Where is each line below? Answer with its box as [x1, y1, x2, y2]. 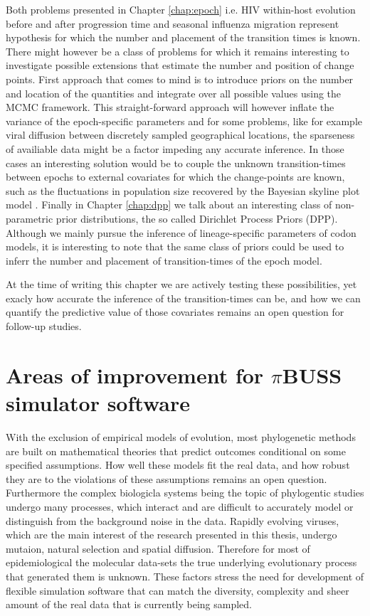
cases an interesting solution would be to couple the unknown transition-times [6, 155, 346, 170]
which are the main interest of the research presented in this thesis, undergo [6, 527, 337, 542]
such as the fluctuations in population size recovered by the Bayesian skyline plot [6, 183, 360, 198]
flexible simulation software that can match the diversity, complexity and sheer [6, 583, 349, 598]
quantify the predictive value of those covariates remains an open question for [6, 304, 344, 319]
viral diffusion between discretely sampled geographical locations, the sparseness [6, 127, 355, 142]
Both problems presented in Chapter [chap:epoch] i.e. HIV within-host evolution [6, 2, 356, 16]
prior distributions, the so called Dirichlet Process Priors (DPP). [55, 211, 338, 225]
